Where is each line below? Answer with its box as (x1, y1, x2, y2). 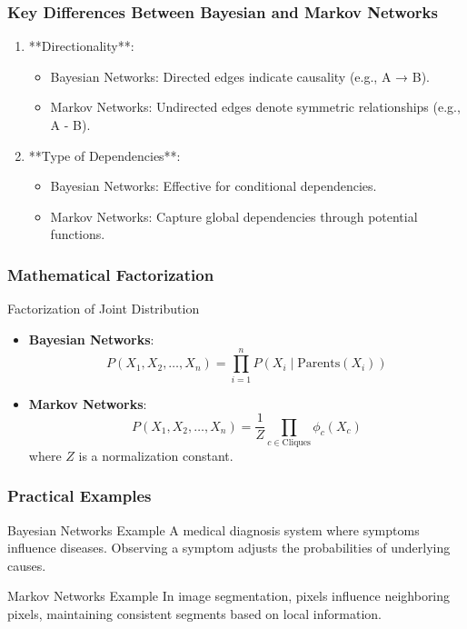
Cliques (282, 437, 311, 447)
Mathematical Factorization (7, 263, 214, 285)
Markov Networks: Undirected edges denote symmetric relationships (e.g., (50, 97, 461, 116)
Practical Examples (7, 484, 152, 507)
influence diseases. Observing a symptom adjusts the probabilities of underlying (7, 538, 451, 557)
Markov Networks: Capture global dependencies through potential (50, 206, 418, 225)
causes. (7, 555, 46, 574)
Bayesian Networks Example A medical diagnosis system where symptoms (7, 520, 420, 539)
